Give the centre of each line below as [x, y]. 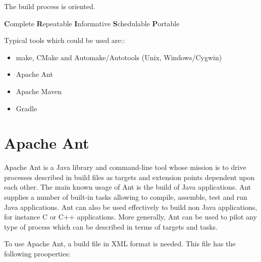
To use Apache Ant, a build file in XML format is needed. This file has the [120, 244]
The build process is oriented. [50, 6]
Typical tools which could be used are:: [65, 40]
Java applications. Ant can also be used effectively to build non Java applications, [131, 207]
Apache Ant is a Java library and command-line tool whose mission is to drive [125, 167]
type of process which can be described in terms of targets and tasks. [111, 226]
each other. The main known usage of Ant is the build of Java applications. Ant [128, 187]
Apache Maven [39, 91]
